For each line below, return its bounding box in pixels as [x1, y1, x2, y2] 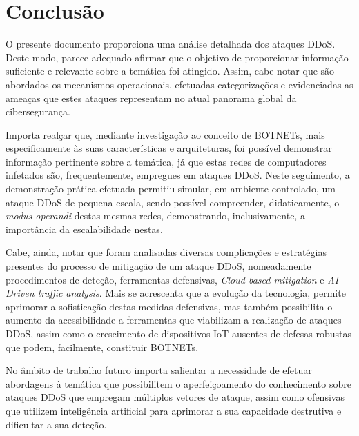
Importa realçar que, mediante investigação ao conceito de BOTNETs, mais [6, 127, 325, 141]
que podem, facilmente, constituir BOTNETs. [6, 339, 199, 354]
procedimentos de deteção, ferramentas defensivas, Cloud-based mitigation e [6, 272, 324, 286]
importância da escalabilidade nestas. [6, 221, 163, 236]
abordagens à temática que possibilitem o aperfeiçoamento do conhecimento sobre [6, 376, 351, 390]
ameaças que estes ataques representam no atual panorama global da [6, 90, 297, 105]
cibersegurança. [6, 104, 70, 119]
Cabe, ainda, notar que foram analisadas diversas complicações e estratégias [6, 245, 327, 259]
